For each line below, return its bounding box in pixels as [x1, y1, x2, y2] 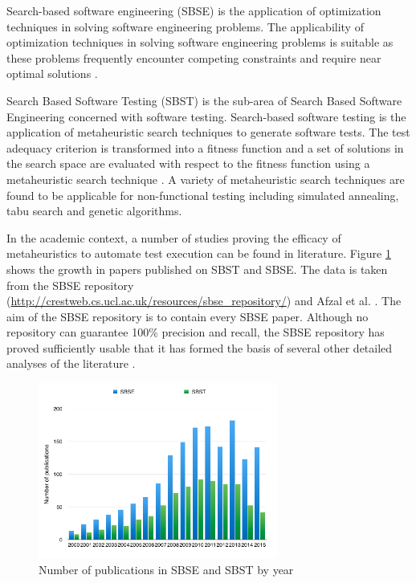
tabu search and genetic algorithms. [6, 202, 182, 219]
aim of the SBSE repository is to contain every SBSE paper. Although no [6, 308, 369, 324]
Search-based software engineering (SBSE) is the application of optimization [6, 2, 381, 18]
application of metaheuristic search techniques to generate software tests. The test [6, 124, 410, 141]
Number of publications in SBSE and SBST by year [39, 561, 294, 577]
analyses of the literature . [6, 355, 136, 372]
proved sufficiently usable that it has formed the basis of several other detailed [6, 339, 393, 356]
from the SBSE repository [6, 276, 134, 293]
